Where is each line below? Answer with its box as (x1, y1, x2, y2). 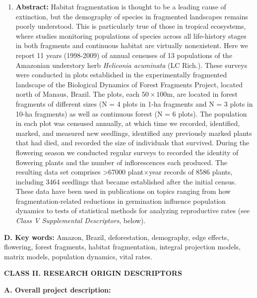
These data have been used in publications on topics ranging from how (15, 186, 231, 196)
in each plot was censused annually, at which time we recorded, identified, (15, 118, 240, 128)
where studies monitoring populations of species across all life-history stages (15, 30, 247, 41)
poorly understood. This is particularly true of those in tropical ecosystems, (15, 21, 246, 31)
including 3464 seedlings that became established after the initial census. (15, 176, 237, 186)
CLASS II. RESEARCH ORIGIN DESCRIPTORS (4, 268, 182, 278)
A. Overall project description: (4, 285, 111, 295)
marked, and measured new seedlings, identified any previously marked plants (15, 127, 252, 138)
